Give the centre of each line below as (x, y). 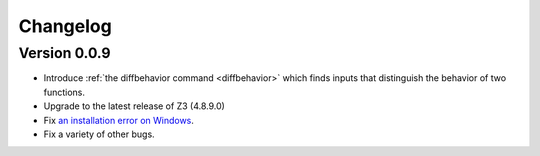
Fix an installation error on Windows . (119, 120)
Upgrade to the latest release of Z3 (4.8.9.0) (134, 106)
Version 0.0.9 (64, 53)
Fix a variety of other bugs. (99, 134)
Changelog (65, 26)
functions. (64, 92)
